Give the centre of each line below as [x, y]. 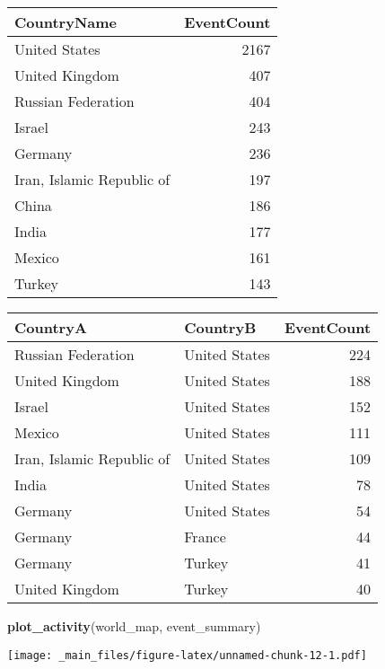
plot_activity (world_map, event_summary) [134, 626]
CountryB [220, 327]
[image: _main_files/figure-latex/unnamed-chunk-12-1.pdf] [187, 655]
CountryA [51, 327]
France [205, 537]
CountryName [66, 22]
